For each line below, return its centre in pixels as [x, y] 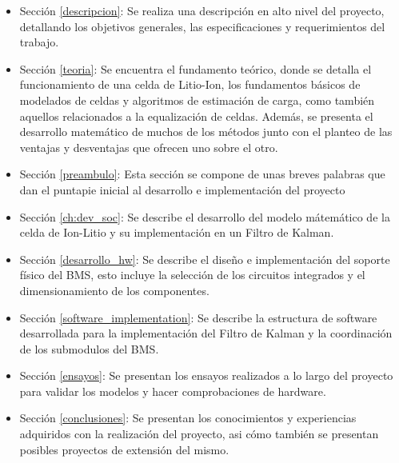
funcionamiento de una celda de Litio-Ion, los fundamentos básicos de [190, 84]
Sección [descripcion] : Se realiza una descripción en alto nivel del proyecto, [202, 10]
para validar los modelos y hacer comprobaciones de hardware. [173, 391]
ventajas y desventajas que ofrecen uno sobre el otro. [149, 147]
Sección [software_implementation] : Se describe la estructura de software [198, 317]
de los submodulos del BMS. [89, 348]
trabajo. [39, 42]
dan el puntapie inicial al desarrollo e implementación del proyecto [182, 189]
